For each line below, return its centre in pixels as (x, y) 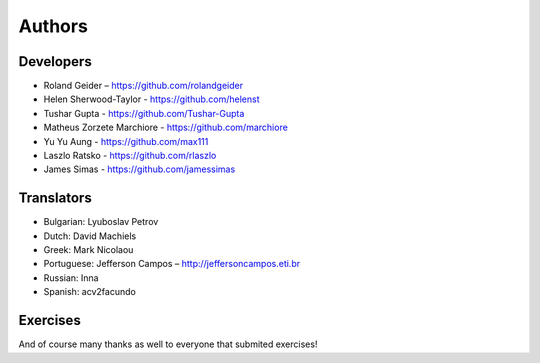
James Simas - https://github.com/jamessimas (139, 169)
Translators (55, 198)
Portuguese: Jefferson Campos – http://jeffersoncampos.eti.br (171, 264)
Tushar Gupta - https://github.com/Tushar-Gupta (144, 113)
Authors (53, 26)
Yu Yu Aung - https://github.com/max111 (126, 141)
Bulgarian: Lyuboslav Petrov (101, 222)
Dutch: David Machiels (90, 236)
